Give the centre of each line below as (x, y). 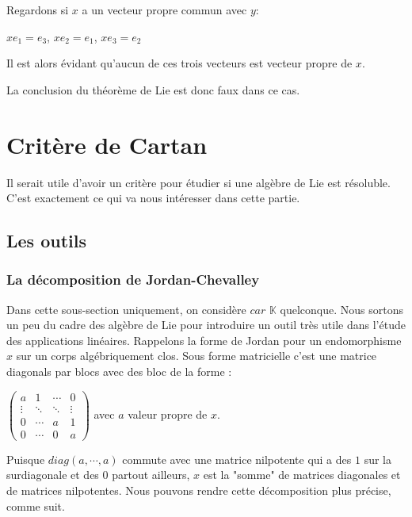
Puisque (26, 459)
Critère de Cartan (107, 144)
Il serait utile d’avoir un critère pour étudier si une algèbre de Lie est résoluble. (198, 182)
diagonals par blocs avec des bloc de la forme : (119, 371)
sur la (378, 459)
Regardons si (38, 10)
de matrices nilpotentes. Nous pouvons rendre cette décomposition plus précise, (199, 490)
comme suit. (36, 506)
